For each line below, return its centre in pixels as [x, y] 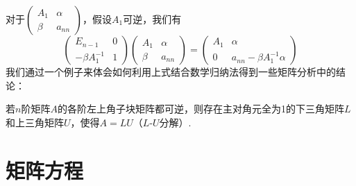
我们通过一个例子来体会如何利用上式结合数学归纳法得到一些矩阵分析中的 [171, 71]
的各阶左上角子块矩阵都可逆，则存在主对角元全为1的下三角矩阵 [201, 109]
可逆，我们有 [152, 19]
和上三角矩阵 [35, 122]
